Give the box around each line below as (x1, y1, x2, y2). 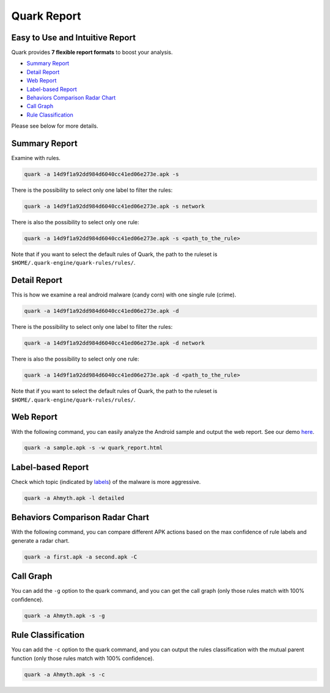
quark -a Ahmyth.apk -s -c (24, 671, 105, 678)
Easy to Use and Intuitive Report (11, 32, 136, 43)
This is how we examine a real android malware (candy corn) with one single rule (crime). (11, 291, 237, 299)
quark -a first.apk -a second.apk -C (24, 553, 137, 560)
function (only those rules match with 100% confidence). (11, 654, 155, 662)
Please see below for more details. (11, 122, 98, 130)
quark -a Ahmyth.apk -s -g (24, 612, 105, 619)
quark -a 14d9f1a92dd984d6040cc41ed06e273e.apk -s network (24, 203, 205, 210)
